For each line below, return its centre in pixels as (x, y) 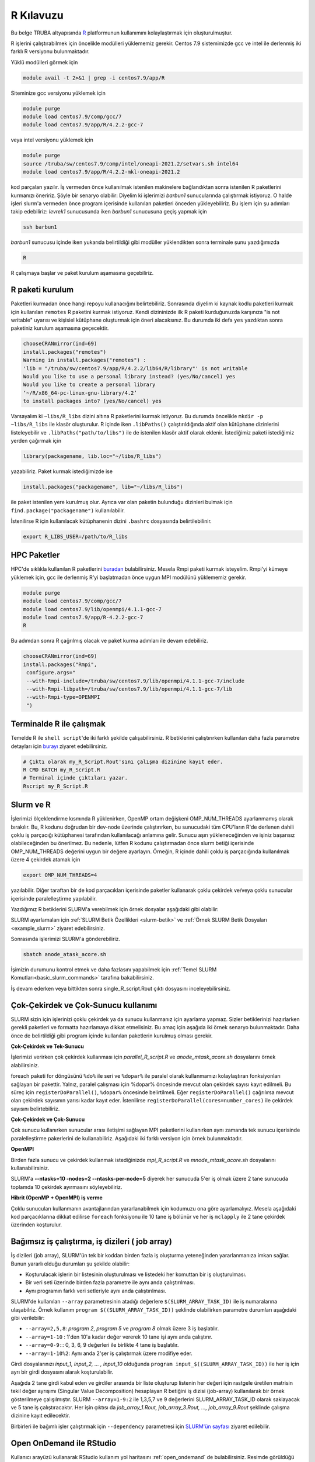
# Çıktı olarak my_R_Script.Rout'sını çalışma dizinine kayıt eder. (123, 761)
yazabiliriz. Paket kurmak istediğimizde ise (62, 471)
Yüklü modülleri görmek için (44, 62)
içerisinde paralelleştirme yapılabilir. (54, 898)
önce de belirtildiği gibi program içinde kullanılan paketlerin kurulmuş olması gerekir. (112, 1036)
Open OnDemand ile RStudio (64, 1443)
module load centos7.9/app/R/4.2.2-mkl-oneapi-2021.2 (101, 172)
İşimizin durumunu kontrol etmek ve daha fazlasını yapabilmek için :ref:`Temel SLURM (114, 970)
